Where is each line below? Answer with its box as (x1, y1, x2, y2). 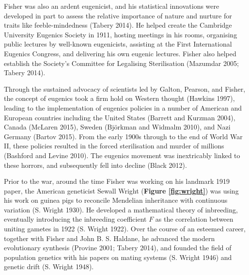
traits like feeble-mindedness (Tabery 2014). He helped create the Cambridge (4, 20, 232, 30)
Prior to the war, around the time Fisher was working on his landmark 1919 (4, 176, 230, 186)
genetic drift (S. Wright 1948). (4, 261, 94, 272)
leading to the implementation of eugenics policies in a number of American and (4, 102, 242, 113)
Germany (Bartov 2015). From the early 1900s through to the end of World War (4, 131, 243, 141)
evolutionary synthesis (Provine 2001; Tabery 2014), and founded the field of (4, 243, 232, 253)
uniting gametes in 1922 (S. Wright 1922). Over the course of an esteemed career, (4, 224, 246, 234)
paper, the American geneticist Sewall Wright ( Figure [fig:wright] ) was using (4, 185, 239, 195)
